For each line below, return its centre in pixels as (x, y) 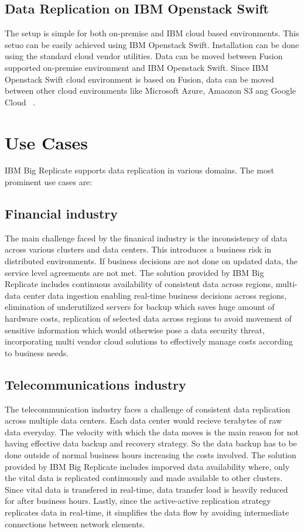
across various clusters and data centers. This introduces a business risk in (138, 249)
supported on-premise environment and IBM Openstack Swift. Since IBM (137, 67)
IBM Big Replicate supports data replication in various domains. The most (139, 170)
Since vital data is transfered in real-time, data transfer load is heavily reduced (146, 489)
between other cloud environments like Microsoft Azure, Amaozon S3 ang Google (150, 91)
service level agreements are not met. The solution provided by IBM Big (134, 272)
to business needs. (37, 352)
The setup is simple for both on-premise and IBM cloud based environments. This (152, 33)
